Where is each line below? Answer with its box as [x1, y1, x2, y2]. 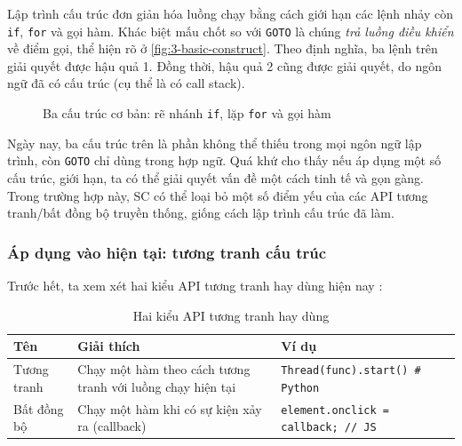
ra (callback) [77, 417, 147, 435]
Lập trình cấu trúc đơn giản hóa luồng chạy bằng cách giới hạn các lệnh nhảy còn [7, 4, 453, 22]
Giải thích [77, 337, 140, 355]
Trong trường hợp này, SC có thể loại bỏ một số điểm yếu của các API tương [7, 186, 428, 204]
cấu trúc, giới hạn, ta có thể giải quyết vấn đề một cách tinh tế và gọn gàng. [7, 168, 425, 187]
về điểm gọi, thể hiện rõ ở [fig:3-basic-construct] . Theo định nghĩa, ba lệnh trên [7, 39, 438, 58]
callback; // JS [281, 421, 377, 434]
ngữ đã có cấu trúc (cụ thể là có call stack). [7, 74, 245, 92]
